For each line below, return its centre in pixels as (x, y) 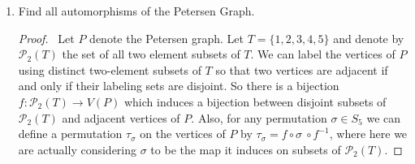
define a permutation (70, 134)
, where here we (368, 134)
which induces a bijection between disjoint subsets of (255, 101)
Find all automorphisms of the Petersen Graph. (136, 11)
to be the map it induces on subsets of (246, 149)
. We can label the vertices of (323, 54)
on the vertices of (183, 134)
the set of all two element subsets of (151, 54)
